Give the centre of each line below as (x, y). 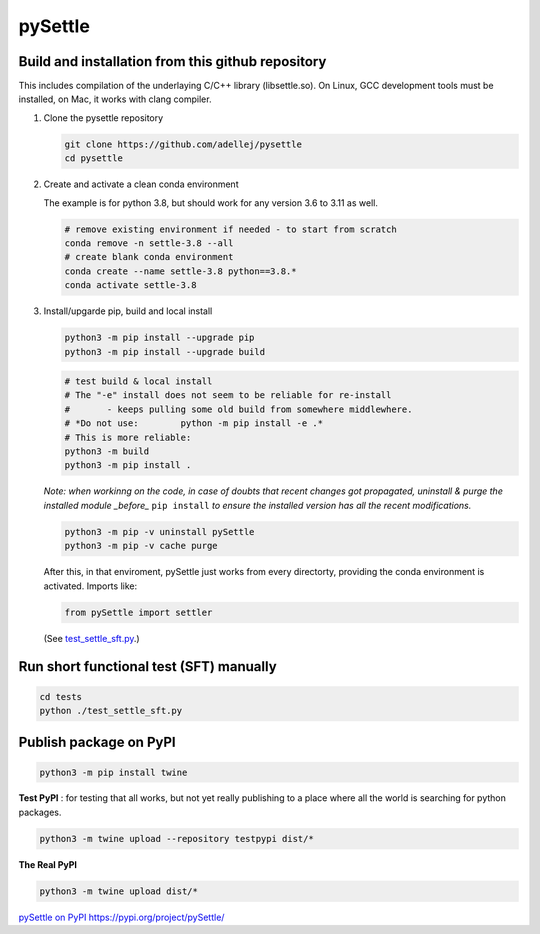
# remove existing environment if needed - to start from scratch (230, 229)
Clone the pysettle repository (103, 117)
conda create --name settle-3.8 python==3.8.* (180, 271)
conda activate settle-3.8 (130, 285)
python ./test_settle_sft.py (111, 710)
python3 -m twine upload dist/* (119, 891)
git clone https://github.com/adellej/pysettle (183, 144)
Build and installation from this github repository (172, 61)
